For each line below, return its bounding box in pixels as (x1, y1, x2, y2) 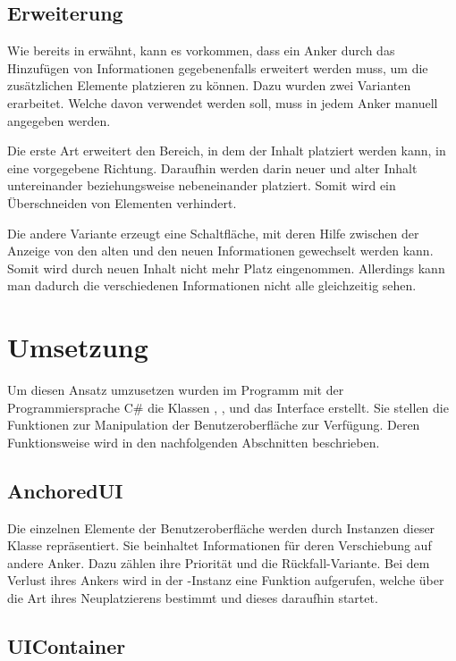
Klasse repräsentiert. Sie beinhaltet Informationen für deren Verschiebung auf (7, 536, 432, 555)
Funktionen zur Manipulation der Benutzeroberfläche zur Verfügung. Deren (7, 415, 420, 434)
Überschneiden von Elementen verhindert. (7, 193, 237, 212)
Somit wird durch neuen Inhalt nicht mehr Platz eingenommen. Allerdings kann (7, 258, 445, 277)
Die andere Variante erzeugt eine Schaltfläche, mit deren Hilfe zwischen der (7, 223, 419, 242)
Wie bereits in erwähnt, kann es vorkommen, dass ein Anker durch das (7, 41, 395, 60)
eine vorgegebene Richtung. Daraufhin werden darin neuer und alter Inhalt (7, 158, 418, 177)
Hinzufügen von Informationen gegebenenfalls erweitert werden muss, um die (7, 58, 428, 77)
